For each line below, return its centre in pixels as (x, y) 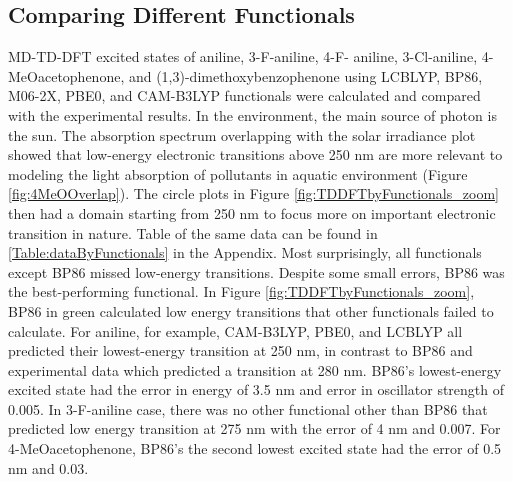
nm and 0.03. (48, 467)
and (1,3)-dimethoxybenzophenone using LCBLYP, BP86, (305, 75)
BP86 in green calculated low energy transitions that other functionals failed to (251, 310)
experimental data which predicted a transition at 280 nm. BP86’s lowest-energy (255, 369)
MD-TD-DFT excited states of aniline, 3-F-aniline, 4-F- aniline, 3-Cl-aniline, (243, 56)
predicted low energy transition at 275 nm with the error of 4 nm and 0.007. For (254, 428)
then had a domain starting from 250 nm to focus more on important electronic (252, 212)
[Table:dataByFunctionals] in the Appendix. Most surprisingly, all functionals (245, 252)
